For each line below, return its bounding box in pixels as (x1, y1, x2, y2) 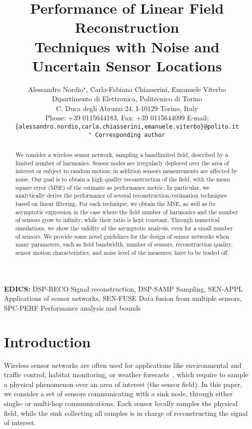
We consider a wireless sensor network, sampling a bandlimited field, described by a (15, 151, 229, 159)
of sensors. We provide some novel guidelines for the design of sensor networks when (15, 232, 229, 240)
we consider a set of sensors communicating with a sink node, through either (4, 388, 233, 399)
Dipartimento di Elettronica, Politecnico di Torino (52, 93, 202, 104)
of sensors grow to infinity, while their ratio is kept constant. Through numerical (15, 216, 220, 224)
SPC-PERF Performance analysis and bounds (4, 302, 141, 313)
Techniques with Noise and (34, 36, 220, 56)
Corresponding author (95, 131, 166, 138)
